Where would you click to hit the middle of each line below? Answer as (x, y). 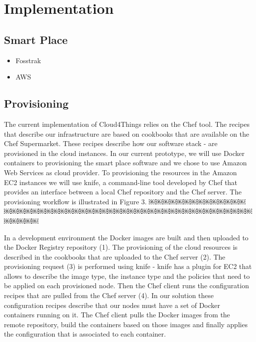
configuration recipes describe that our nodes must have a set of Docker (112, 305)
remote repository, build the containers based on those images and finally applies (126, 324)
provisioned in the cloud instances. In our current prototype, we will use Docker (124, 153)
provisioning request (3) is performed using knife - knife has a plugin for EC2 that (128, 266)
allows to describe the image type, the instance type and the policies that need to (127, 276)
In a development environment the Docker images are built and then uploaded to (126, 237)
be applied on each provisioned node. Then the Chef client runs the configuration (127, 285)
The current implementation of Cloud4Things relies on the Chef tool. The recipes (127, 124)
